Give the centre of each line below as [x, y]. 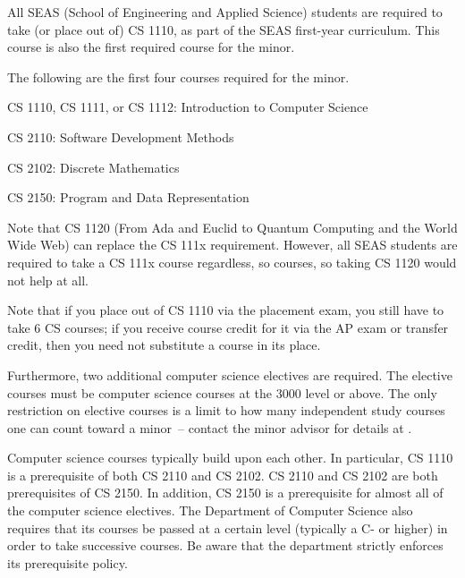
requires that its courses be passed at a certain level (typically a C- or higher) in [228, 527]
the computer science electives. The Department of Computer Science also [210, 510]
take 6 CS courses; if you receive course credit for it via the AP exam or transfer [228, 327]
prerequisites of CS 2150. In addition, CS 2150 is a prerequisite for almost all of [225, 493]
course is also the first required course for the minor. [151, 47]
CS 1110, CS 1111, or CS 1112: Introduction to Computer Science [188, 107]
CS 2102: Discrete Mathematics [93, 167]
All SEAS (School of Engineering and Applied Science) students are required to [225, 12]
